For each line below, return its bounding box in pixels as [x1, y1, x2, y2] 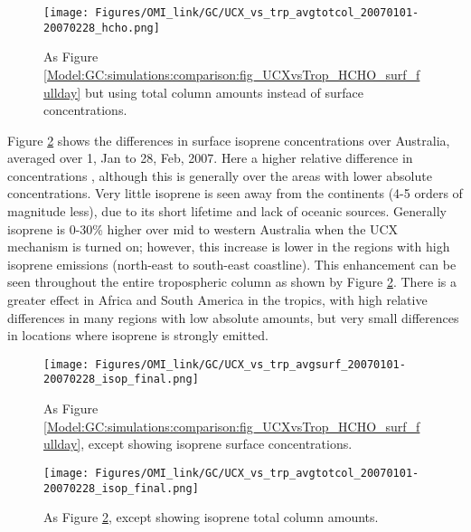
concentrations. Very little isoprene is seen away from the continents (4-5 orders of [7, 184, 463, 203]
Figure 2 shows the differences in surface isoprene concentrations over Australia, [7, 130, 450, 149]
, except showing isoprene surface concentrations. [80, 434, 353, 453]
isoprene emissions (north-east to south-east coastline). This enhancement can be [7, 254, 457, 273]
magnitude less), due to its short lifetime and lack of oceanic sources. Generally [7, 202, 447, 221]
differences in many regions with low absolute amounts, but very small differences [7, 308, 459, 327]
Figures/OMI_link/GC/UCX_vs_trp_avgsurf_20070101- [95, 357, 406, 371]
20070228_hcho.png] [43, 21, 160, 34]
